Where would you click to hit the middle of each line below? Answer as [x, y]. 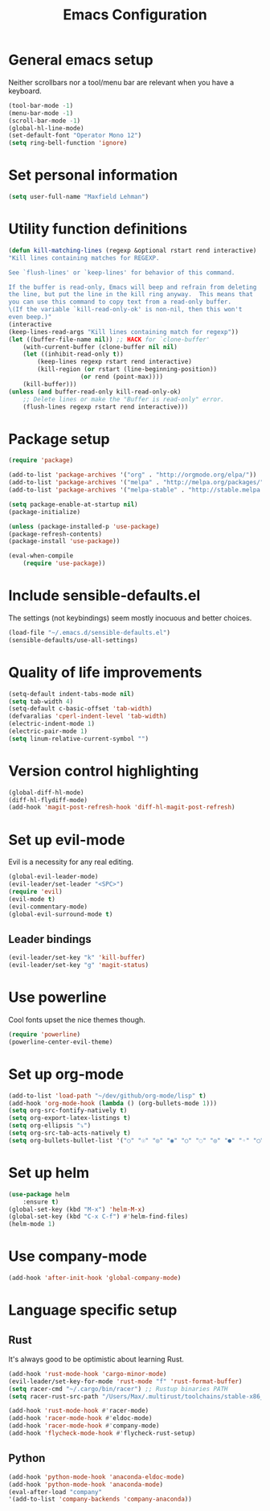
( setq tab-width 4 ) [41, 702]
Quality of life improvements [105, 672]
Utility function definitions [98, 229]
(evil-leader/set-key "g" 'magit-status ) [79, 965]
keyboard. [25, 91]
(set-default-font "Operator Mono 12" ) [75, 136]
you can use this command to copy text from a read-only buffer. [120, 302]
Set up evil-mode [67, 840]
